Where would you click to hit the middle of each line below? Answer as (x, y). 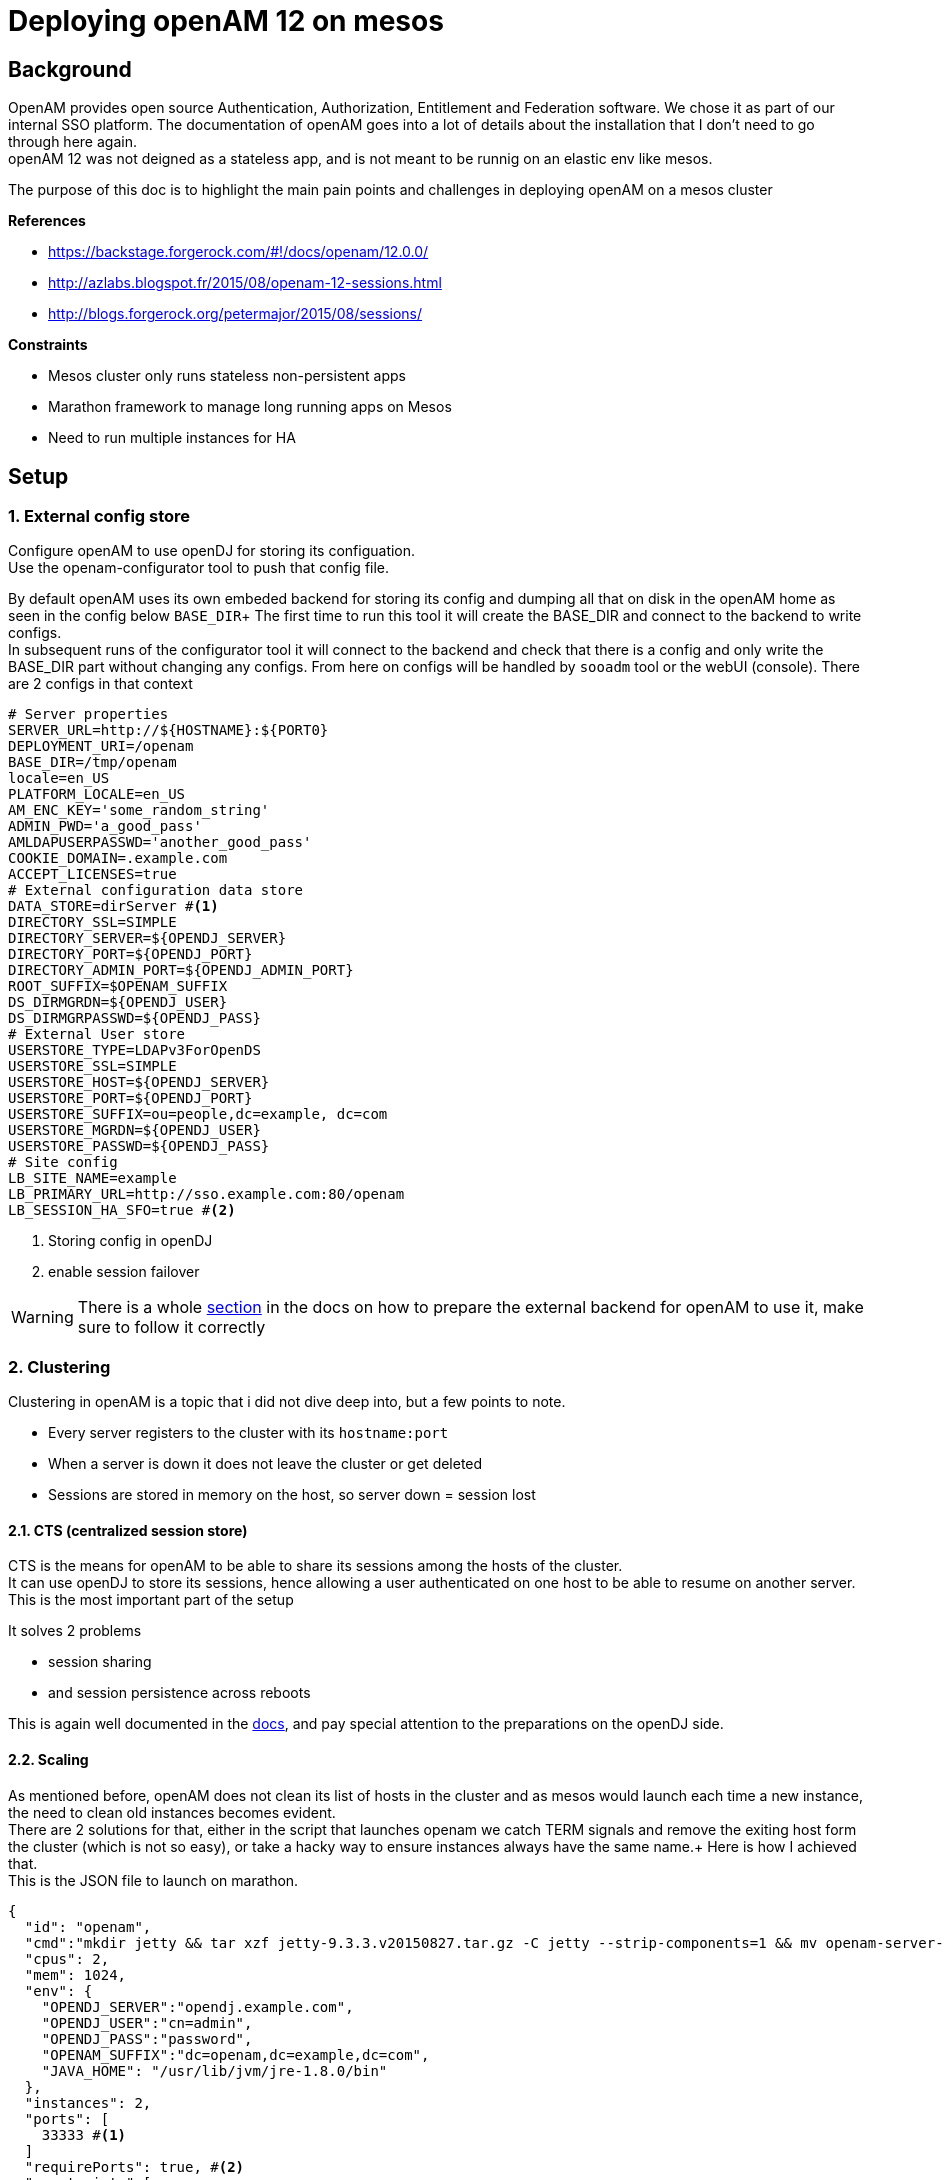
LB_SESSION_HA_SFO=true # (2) (122, 1210)
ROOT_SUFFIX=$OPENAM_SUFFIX (118, 986)
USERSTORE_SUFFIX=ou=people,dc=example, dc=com (198, 1114)
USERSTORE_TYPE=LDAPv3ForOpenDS (134, 1050)
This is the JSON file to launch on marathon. (153, 1880)
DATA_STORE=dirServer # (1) (113, 906)
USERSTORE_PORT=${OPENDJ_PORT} (130, 1098)
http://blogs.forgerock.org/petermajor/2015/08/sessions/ (235, 314)
